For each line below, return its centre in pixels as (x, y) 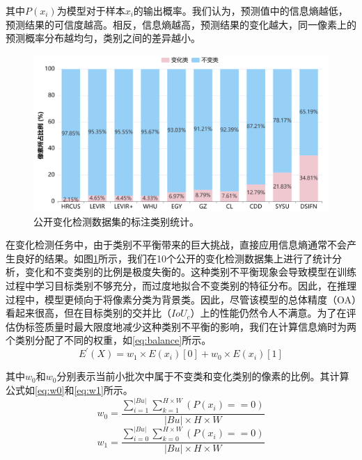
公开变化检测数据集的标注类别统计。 (116, 221)
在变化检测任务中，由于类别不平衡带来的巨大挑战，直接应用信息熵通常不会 (176, 245)
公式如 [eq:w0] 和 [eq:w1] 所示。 (69, 390)
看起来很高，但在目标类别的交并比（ (88, 313)
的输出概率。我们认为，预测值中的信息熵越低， (241, 10)
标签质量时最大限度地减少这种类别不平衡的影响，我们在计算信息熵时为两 (190, 326)
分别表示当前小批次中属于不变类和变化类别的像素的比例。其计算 (203, 376)
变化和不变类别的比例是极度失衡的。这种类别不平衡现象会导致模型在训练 (190, 272)
